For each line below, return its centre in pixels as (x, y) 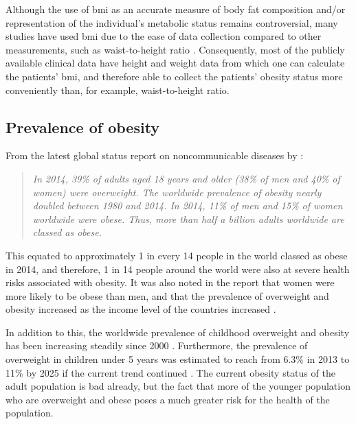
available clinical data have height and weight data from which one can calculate (175, 63)
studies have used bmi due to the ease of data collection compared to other (164, 36)
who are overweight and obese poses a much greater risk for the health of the (168, 399)
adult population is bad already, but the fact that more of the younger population (178, 386)
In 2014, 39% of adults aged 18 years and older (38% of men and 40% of (186, 178)
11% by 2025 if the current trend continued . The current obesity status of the (170, 372)
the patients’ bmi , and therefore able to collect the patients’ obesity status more (174, 76)
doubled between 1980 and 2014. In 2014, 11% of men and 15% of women (188, 205)
